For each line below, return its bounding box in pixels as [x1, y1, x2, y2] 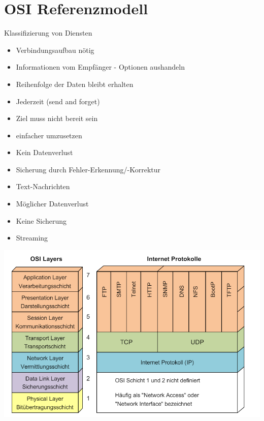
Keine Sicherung [16, 215, 67, 226]
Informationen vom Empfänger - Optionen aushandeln [16, 62, 185, 72]
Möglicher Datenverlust [16, 198, 89, 209]
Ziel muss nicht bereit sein [16, 113, 98, 124]
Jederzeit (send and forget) [16, 96, 100, 106]
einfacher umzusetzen [16, 130, 82, 140]
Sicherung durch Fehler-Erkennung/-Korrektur [16, 164, 161, 174]
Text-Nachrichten [16, 181, 70, 192]
